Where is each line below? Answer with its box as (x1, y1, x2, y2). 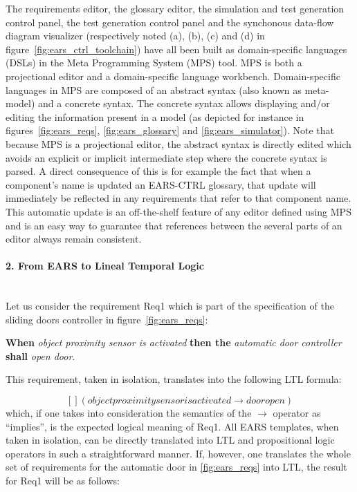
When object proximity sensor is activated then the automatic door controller (6, 335, 342, 350)
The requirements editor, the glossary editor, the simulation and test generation (6, 1, 345, 15)
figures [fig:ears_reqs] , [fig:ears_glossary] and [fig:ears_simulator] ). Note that (6, 123, 335, 138)
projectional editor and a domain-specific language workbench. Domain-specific (6, 68, 340, 83)
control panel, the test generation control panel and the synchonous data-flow (6, 15, 334, 29)
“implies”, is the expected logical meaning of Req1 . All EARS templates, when (6, 419, 339, 433)
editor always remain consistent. (6, 231, 142, 246)
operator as (273, 406, 321, 420)
